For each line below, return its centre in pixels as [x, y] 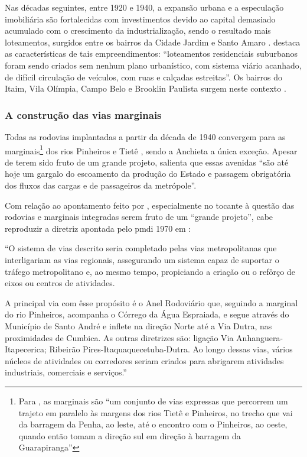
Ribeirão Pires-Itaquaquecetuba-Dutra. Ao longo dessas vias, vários [171, 349]
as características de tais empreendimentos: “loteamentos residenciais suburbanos [151, 54]
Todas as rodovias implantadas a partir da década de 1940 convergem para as [145, 136]
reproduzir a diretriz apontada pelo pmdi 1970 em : [98, 228]
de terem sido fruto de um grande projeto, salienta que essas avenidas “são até [147, 162]
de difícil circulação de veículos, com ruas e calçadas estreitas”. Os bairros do [144, 77]
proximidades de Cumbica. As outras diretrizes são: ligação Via [119, 337]
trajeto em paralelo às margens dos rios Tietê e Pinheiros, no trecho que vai [156, 412]
